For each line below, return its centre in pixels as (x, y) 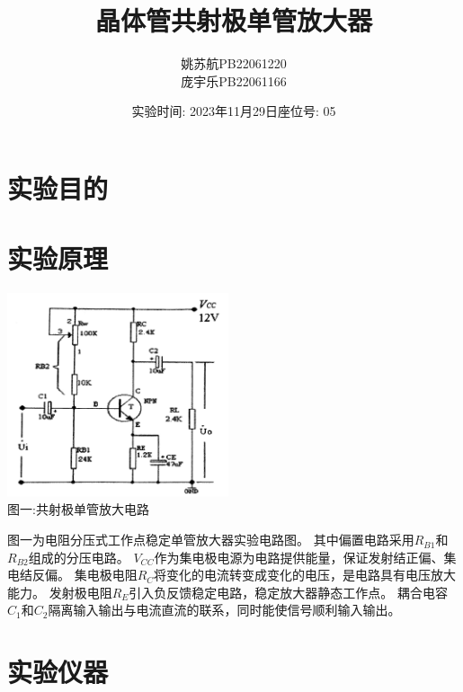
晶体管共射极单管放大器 (233, 20)
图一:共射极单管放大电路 (78, 509)
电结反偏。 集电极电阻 (72, 575)
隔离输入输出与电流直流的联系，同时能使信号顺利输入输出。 (224, 610)
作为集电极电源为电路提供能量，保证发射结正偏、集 (305, 557)
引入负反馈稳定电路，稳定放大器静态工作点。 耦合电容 (288, 592)
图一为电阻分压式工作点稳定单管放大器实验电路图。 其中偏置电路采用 (211, 540)
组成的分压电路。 (79, 557)
